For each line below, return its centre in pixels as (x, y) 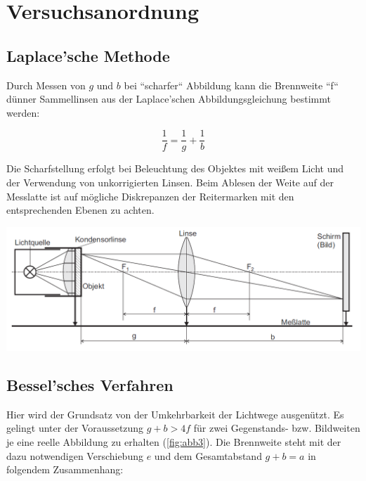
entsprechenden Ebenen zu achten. (80, 210)
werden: (23, 112)
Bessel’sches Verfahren (90, 384)
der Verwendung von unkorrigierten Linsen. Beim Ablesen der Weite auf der (170, 182)
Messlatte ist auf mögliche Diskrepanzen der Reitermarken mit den (150, 196)
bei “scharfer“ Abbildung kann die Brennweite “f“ (231, 85)
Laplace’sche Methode (88, 55)
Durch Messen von (46, 85)
